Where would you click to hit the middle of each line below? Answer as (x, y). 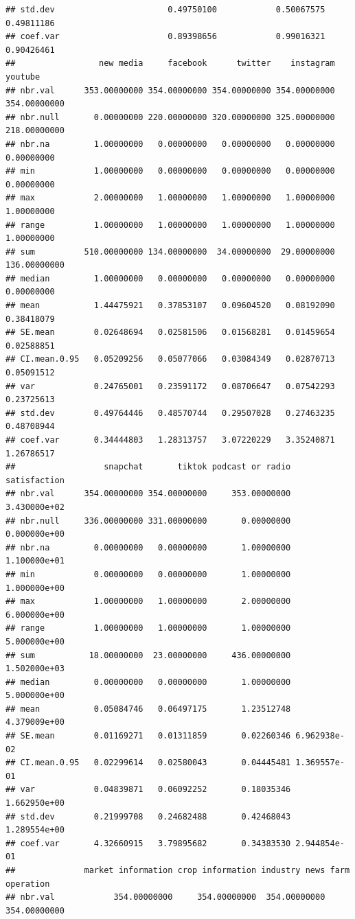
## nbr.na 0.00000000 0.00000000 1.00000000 (148, 547)
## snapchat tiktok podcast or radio (148, 467)
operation (28, 884)
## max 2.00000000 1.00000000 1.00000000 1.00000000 (170, 198)
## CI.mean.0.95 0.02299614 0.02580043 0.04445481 (148, 763)
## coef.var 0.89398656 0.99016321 (165, 37)
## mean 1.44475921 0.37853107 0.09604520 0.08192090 (170, 306)
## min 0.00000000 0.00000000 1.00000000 (148, 574)
